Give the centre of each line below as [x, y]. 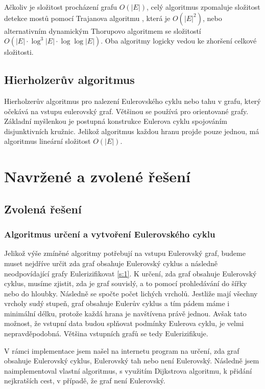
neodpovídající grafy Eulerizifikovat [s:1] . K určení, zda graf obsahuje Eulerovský [130, 273]
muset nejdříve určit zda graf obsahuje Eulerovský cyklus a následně [111, 263]
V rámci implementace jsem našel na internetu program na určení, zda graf [122, 350]
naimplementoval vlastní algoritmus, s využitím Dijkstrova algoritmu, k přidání [128, 370]
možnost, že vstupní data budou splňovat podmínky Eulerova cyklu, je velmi [124, 323]
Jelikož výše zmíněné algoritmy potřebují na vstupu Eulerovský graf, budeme [125, 253]
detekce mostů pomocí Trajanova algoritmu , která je [87, 18]
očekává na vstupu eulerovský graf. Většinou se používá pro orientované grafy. [126, 111]
